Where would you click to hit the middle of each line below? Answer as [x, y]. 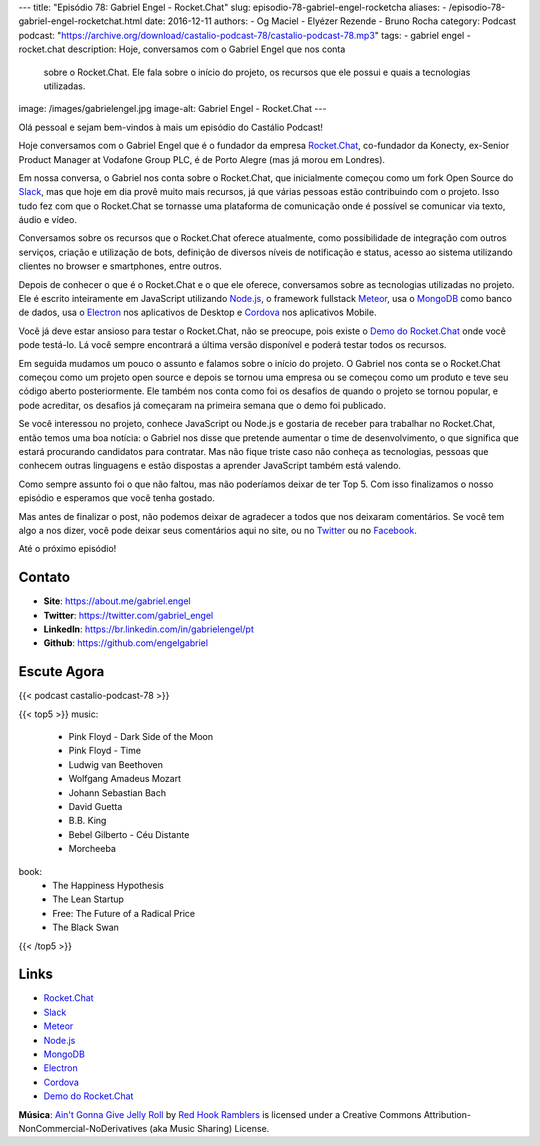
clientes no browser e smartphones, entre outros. [120, 266]
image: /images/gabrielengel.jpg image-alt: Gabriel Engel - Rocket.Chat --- [172, 109]
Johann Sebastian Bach [117, 792]
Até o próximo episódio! [67, 549]
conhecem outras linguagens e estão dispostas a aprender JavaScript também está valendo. [210, 466]
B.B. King [87, 821]
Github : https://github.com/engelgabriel [126, 643]
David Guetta [95, 806]
